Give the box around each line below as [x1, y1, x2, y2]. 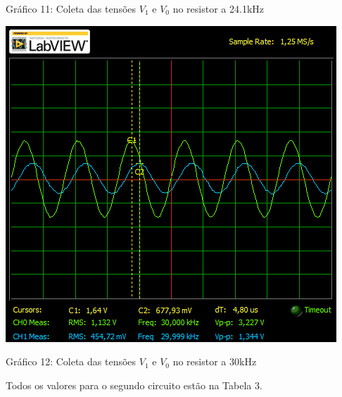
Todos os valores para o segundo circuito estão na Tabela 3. [6, 377, 262, 392]
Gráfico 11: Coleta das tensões [6, 1, 137, 15]
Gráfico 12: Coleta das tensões [6, 354, 137, 369]
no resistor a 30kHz [172, 354, 257, 369]
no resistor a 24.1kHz [172, 1, 264, 15]
